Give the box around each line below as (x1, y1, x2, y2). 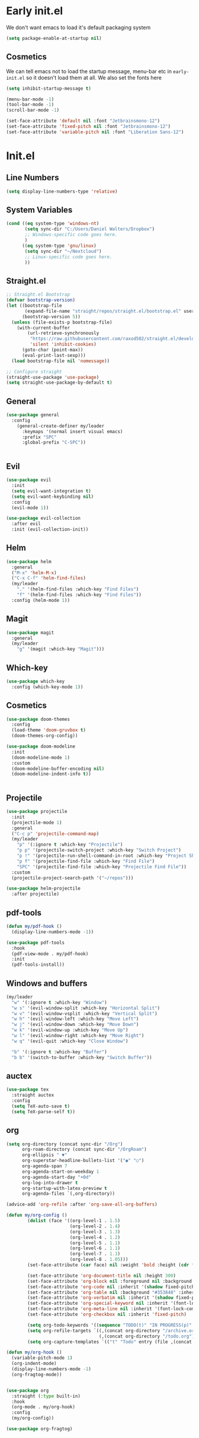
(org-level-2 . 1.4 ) (69, 1223, 120, 1229)
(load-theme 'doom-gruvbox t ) (11, 727, 86, 733)
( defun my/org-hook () (6, 1349, 62, 1355)
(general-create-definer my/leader (17, 423, 105, 429)
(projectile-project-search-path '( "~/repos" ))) (11, 875, 134, 881)
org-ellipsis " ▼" (21, 1152, 68, 1158)
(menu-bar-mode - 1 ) (6, 96, 54, 102)
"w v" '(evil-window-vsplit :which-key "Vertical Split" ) (11, 1010, 158, 1016)
